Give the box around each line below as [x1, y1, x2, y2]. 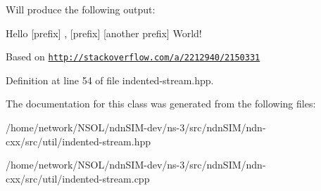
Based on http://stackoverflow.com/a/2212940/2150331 [6, 49, 260, 64]
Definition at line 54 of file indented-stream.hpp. [6, 72, 214, 87]
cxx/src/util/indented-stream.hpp [6, 133, 151, 148]
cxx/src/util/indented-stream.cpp [6, 171, 150, 185]
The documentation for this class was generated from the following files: [6, 96, 316, 111]
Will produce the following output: [6, 2, 156, 16]
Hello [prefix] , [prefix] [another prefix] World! [6, 25, 202, 40]
